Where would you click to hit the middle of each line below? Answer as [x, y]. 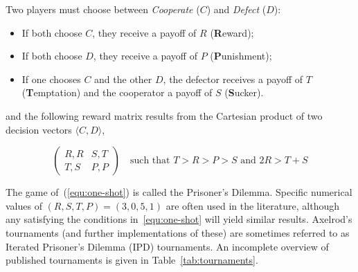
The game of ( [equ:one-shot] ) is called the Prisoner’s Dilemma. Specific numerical [179, 192]
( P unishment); [241, 56]
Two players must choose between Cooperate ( [103, 9]
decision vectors [39, 129]
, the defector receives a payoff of [233, 79]
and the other [123, 79]
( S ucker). [244, 92]
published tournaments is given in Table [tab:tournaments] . [132, 260]
